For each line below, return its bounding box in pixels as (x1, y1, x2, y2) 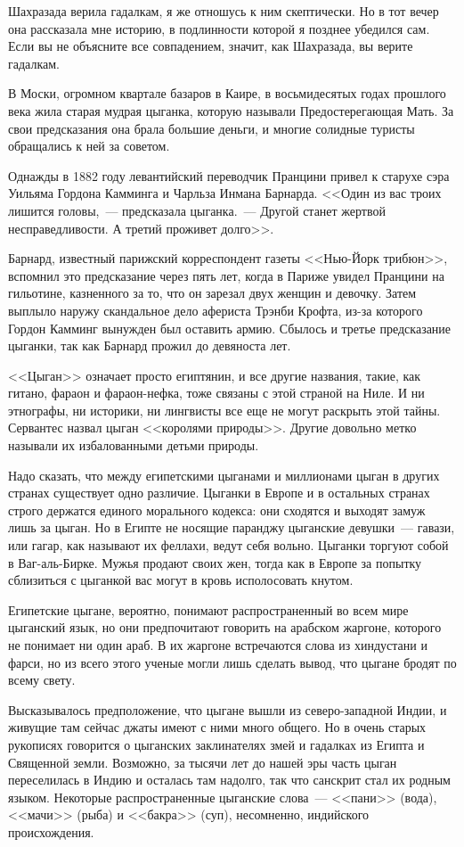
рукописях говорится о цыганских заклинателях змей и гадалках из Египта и (8, 735, 425, 753)
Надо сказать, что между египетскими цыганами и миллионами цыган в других (8, 465, 440, 484)
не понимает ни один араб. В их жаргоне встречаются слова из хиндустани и (8, 636, 427, 654)
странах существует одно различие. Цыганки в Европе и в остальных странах (8, 483, 430, 502)
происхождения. (8, 822, 94, 841)
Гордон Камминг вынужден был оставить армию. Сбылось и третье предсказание (8, 318, 452, 337)
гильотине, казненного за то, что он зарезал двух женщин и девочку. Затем (8, 284, 417, 302)
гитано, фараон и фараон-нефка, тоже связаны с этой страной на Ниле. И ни (8, 383, 425, 402)
